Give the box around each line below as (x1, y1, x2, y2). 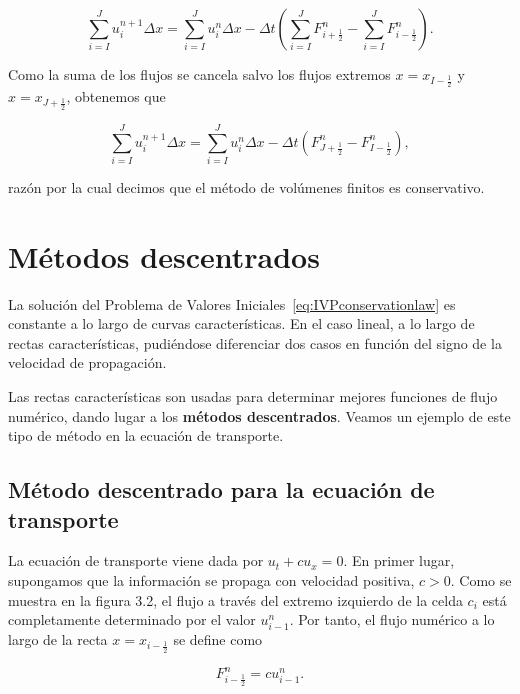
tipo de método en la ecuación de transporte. (8, 425, 284, 446)
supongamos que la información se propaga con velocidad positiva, (8, 570, 415, 591)
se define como (173, 629, 263, 650)
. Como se (450, 570, 512, 591)
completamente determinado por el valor (8, 609, 256, 630)
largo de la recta (8, 629, 108, 650)
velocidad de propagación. (8, 352, 167, 373)
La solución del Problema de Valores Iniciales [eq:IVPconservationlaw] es (8, 293, 456, 314)
